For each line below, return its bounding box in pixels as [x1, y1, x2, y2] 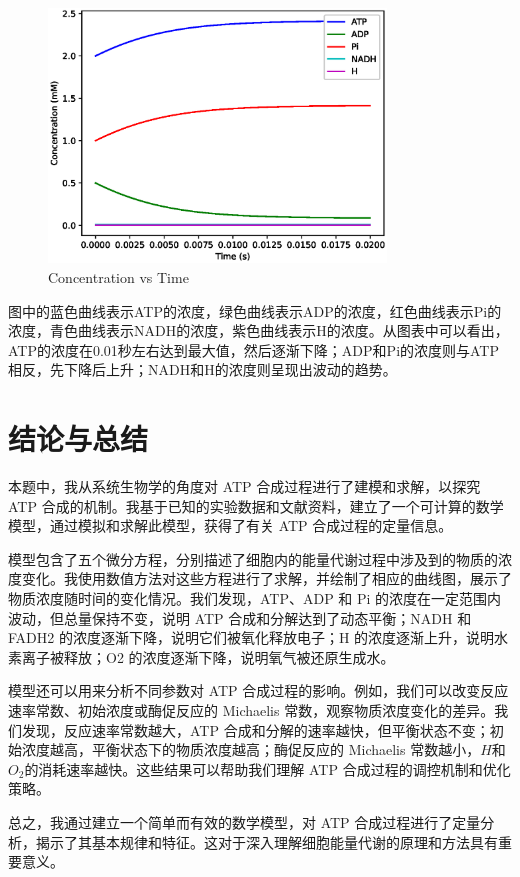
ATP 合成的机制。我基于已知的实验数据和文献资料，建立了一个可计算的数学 [8, 495, 504, 516]
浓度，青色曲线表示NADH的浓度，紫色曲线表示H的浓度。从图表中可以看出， [8, 320, 509, 341]
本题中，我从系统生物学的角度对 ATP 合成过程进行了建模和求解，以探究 [8, 476, 481, 497]
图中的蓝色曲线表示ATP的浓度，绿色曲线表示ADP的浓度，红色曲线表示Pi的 [8, 300, 502, 321]
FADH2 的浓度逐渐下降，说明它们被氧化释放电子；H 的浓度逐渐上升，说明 [8, 627, 495, 648]
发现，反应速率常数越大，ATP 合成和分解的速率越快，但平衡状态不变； [21, 719, 490, 740]
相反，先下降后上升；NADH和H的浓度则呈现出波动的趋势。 [8, 359, 397, 380]
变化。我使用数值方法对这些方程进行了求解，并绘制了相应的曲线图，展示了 [21, 568, 512, 589]
